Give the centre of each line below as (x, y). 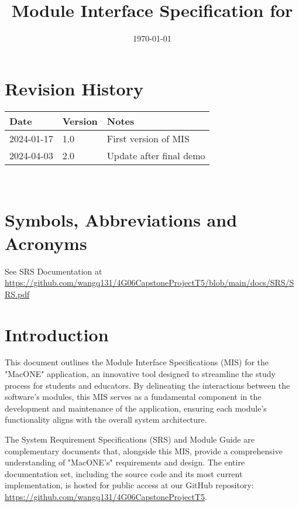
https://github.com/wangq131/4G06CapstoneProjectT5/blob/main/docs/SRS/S (149, 282)
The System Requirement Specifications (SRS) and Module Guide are (130, 439)
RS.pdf (17, 294)
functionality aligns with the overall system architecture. (106, 419)
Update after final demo (156, 155)
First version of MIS (148, 138)
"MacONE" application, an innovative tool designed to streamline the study (140, 374)
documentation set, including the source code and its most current (124, 473)
